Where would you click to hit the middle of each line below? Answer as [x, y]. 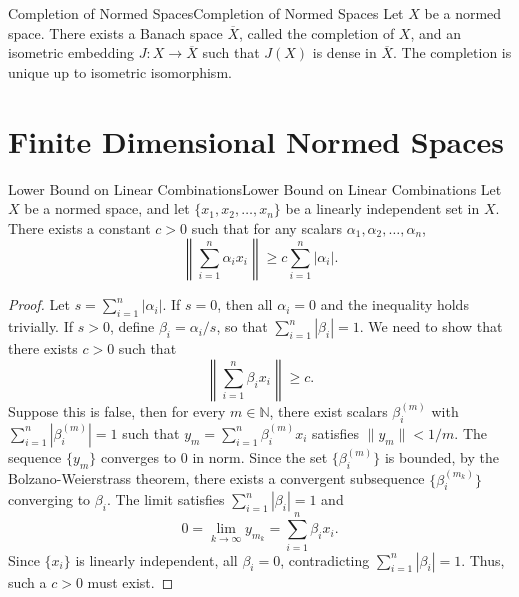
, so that [242, 326]
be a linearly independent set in [382, 208]
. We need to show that [431, 326]
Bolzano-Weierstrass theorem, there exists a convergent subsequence [216, 478]
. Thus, [483, 559]
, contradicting [325, 559]
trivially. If [41, 326]
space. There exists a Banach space [115, 32]
